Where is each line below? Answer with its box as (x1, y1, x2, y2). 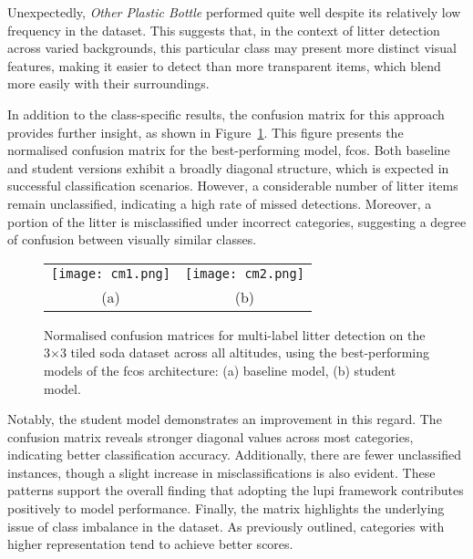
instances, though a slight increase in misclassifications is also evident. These (7, 462, 436, 481)
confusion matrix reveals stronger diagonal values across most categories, (7, 427, 414, 446)
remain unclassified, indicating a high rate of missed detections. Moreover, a (7, 193, 432, 212)
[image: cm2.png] (184, 265, 304, 281)
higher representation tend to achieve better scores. (7, 534, 293, 554)
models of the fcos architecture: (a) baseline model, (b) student (44, 360, 396, 379)
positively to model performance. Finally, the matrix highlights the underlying (7, 499, 445, 518)
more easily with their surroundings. (7, 74, 210, 93)
